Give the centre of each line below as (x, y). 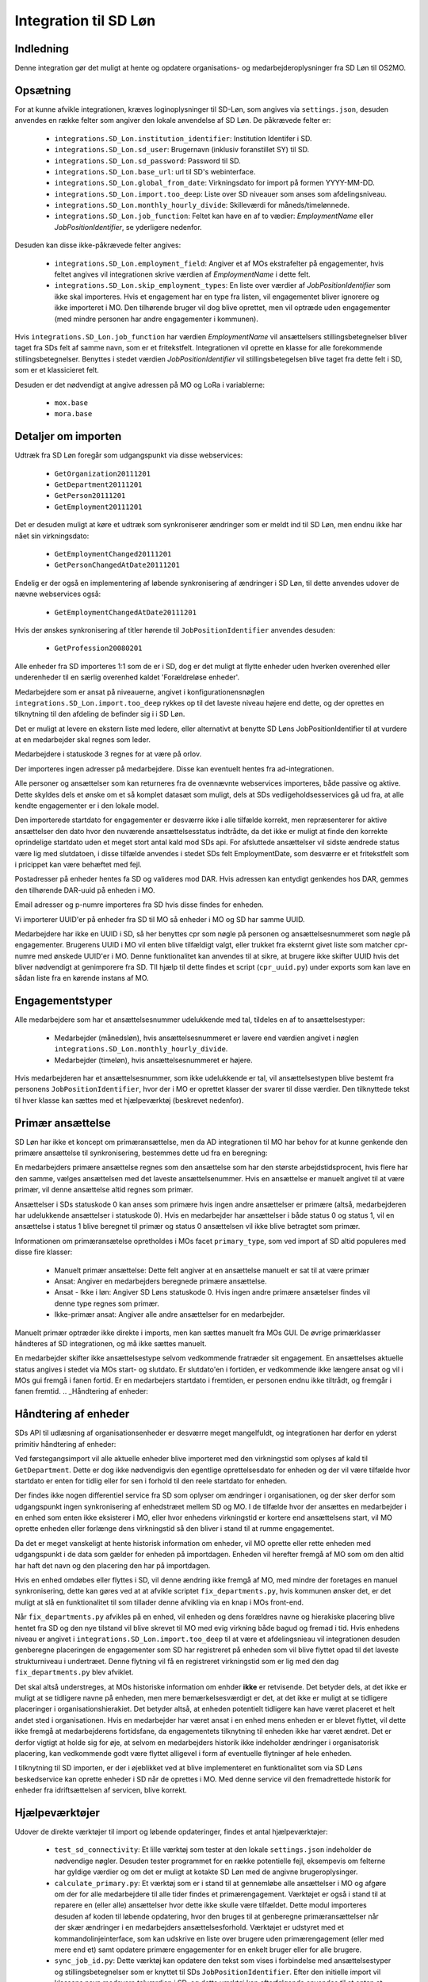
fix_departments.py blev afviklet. (74, 1672)
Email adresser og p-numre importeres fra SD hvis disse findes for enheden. (139, 905)
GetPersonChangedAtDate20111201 (117, 565)
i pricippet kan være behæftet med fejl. (78, 864)
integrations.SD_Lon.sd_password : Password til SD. (147, 161)
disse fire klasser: (44, 1252)
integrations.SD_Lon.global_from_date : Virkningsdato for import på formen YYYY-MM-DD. (215, 183)
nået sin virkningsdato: (52, 536)
